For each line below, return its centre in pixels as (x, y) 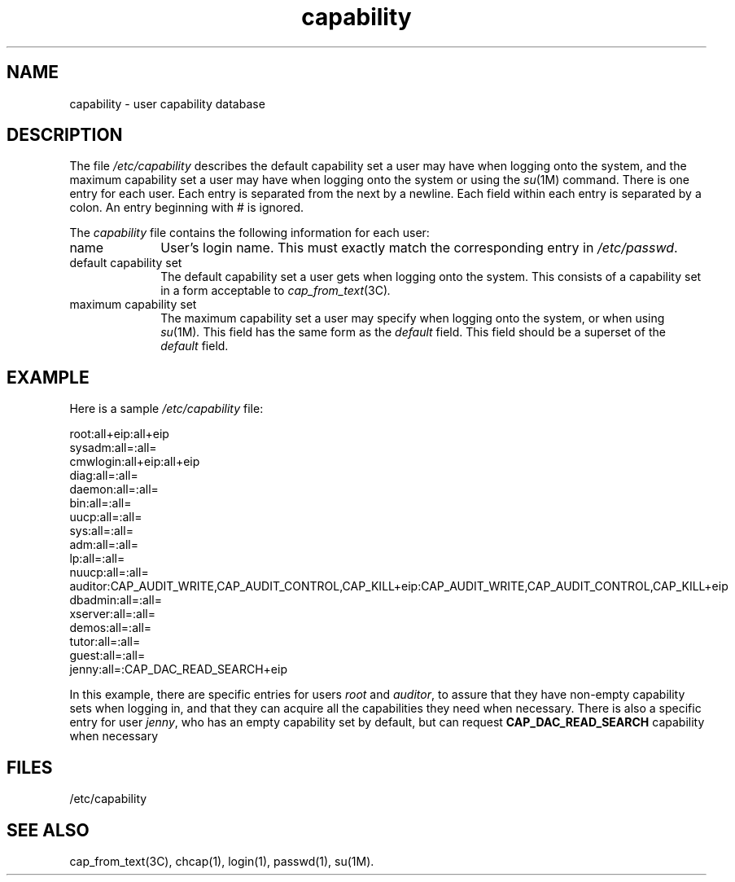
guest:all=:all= (107, 656)
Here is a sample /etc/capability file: (166, 409)
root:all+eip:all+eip (119, 434)
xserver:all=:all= (112, 614)
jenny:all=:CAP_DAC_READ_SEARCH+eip (178, 669)
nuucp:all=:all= (109, 573)
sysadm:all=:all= (113, 448)
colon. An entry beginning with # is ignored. (187, 208)
